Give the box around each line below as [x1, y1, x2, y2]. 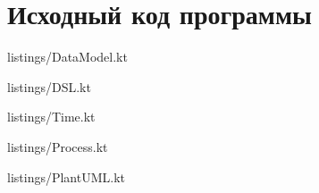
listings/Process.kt [7, 137, 108, 155]
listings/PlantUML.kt [7, 167, 126, 186]
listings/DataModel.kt [7, 47, 128, 66]
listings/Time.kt [7, 107, 96, 126]
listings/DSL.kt [7, 77, 91, 96]
